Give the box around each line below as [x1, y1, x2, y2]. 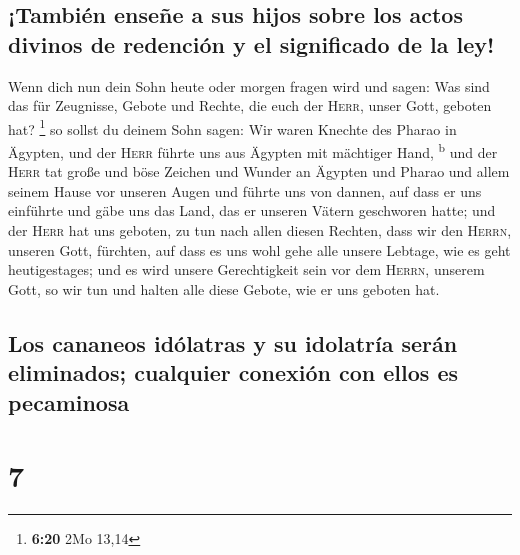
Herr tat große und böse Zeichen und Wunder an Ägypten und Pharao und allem [8, 161, 510, 182]
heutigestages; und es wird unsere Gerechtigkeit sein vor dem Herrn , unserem [8, 259, 485, 280]
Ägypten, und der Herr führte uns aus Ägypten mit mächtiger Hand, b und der [8, 139, 498, 162]
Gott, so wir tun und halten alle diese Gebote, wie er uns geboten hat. [8, 278, 440, 299]
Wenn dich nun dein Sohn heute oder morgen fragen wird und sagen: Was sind [8, 75, 490, 96]
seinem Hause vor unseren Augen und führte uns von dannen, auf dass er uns [8, 180, 482, 201]
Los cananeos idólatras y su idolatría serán [8, 327, 458, 358]
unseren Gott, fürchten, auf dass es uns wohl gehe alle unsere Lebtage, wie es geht [8, 239, 511, 260]
